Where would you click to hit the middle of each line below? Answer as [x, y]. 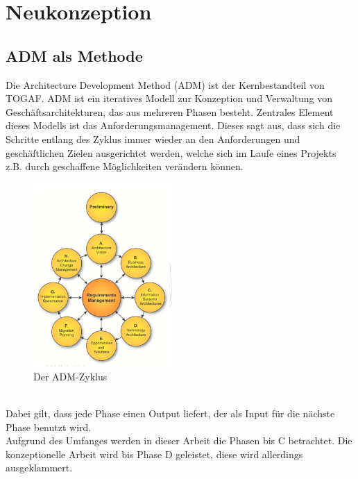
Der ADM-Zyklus [70, 376]
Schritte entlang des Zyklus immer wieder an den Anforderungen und [153, 138]
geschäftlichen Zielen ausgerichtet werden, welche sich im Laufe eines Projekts [171, 152]
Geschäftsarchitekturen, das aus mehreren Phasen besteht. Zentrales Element [170, 111]
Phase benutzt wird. [49, 427]
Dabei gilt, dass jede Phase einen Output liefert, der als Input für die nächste [170, 413]
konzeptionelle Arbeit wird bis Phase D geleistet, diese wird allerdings [154, 454]
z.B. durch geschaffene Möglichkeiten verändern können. [125, 166]
